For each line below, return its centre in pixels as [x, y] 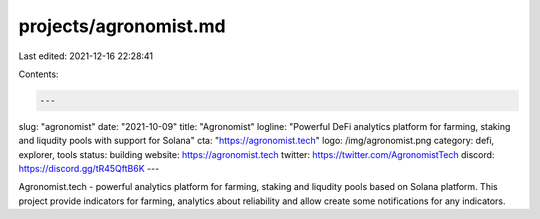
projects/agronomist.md [122, 26]
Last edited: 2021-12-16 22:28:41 [86, 56]
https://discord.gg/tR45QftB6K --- [89, 169]
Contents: [38, 74]
